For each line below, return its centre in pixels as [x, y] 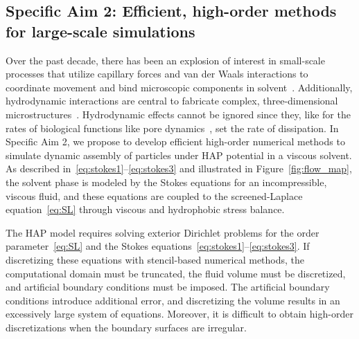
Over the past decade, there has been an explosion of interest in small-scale [165, 60]
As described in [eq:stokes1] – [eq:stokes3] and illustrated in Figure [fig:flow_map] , [179, 168]
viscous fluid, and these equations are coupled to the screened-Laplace [154, 195]
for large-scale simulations [100, 31]
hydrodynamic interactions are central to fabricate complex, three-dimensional [172, 101]
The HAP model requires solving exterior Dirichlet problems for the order [163, 232]
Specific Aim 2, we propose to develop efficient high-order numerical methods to [175, 141]
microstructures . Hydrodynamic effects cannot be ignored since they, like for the [178, 114]
